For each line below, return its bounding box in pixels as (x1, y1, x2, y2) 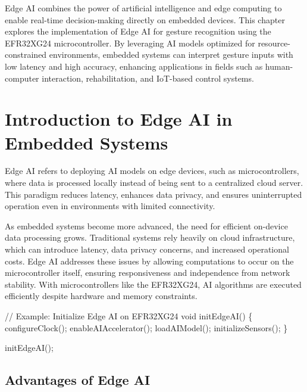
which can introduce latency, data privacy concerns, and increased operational (5, 243, 289, 256)
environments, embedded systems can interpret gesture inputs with (49, 48, 293, 61)
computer (5, 71, 39, 84)
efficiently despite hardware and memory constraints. (5, 290, 198, 302)
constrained (5, 48, 47, 61)
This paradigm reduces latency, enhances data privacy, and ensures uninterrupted (5, 188, 302, 200)
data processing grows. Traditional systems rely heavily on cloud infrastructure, (5, 231, 295, 244)
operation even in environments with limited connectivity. (5, 200, 215, 212)
